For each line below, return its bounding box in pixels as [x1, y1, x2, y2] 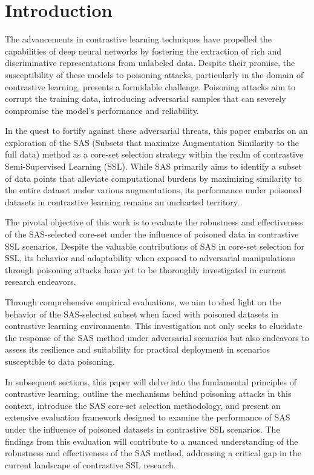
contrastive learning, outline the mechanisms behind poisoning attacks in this [5, 387, 292, 400]
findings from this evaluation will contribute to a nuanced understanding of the [5, 434, 298, 447]
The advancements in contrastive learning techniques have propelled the [5, 33, 272, 45]
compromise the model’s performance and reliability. [5, 104, 199, 116]
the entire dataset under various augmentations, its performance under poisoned [5, 184, 302, 196]
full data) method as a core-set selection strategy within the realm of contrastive [5, 148, 304, 161]
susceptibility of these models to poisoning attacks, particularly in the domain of [5, 68, 304, 81]
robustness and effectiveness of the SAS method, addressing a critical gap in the [5, 447, 301, 459]
